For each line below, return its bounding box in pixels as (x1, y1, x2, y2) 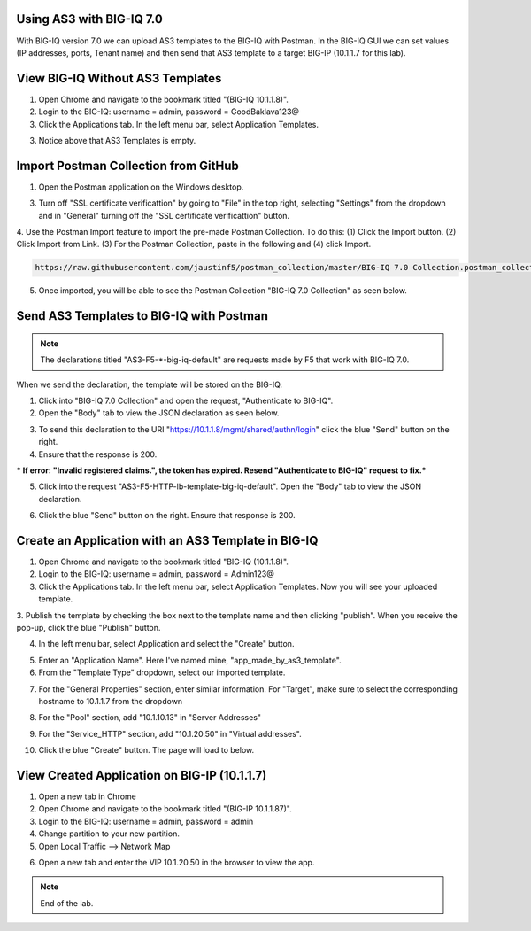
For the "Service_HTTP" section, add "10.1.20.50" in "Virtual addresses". (38, 728, 303, 739)
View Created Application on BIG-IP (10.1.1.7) (16, 767, 267, 783)
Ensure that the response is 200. (38, 448, 158, 460)
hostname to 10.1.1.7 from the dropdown (38, 695, 183, 706)
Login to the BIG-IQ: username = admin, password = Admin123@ (38, 569, 274, 579)
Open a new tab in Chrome (38, 791, 137, 802)
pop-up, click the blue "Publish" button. (16, 622, 161, 632)
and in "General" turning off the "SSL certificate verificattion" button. (38, 210, 290, 221)
